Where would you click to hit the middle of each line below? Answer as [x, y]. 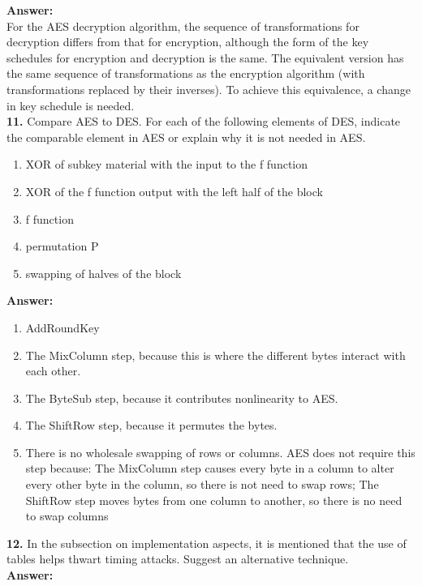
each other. [53, 371]
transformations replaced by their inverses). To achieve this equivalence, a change [209, 89]
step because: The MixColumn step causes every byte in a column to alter [210, 468]
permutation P [62, 246]
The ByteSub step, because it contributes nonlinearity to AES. [182, 398]
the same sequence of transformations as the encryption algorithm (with [186, 73]
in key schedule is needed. [71, 105]
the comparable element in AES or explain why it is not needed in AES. [186, 137]
